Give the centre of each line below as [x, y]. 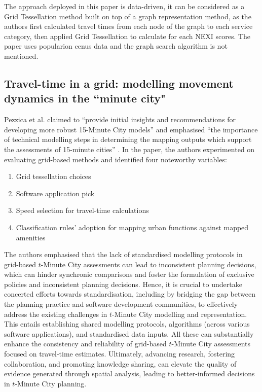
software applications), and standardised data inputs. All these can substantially [129, 333]
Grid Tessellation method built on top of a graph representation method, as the [128, 16]
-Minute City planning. [51, 383]
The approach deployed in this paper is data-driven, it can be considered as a [124, 6]
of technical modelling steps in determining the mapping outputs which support [128, 139]
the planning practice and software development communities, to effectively [121, 304]
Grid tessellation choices [53, 176]
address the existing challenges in [56, 314]
